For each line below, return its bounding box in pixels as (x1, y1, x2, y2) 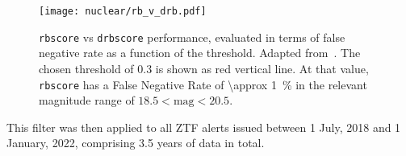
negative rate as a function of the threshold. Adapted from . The (39, 44, 361, 61)
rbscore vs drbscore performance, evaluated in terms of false (39, 28, 345, 45)
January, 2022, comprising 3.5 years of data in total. (6, 134, 265, 151)
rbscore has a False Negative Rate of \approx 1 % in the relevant (39, 76, 367, 92)
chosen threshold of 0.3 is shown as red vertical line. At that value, (39, 60, 369, 76)
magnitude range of (39, 92, 135, 109)
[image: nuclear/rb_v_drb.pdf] (39, 6, 207, 17)
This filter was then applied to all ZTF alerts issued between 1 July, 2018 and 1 (6, 118, 401, 135)
